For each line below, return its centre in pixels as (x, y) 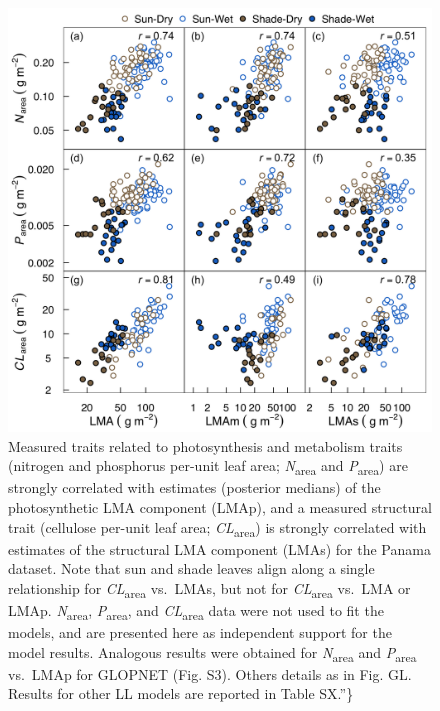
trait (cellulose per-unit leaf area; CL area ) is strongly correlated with (217, 528)
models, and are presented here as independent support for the (200, 632)
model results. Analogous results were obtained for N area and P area (212, 653)
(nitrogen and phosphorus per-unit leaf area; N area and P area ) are (208, 466)
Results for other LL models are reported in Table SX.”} (181, 693)
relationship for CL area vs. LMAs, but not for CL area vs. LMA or (209, 589)
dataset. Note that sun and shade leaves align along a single (191, 568)
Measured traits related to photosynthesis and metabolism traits (205, 445)
